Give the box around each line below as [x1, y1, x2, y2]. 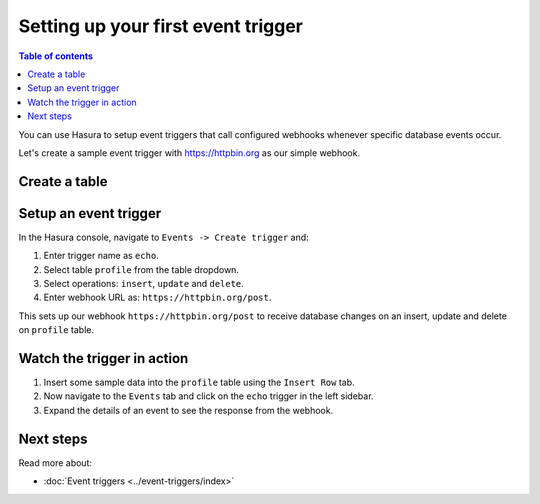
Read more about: [18, 456, 92, 469]
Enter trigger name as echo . [43, 250, 159, 262]
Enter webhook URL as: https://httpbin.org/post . [43, 291, 272, 304]
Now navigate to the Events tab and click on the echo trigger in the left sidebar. [43, 390, 374, 402]
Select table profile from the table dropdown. [43, 263, 240, 275]
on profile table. [18, 324, 95, 336]
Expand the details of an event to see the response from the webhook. [43, 404, 334, 416]
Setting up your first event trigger [18, 15, 304, 37]
